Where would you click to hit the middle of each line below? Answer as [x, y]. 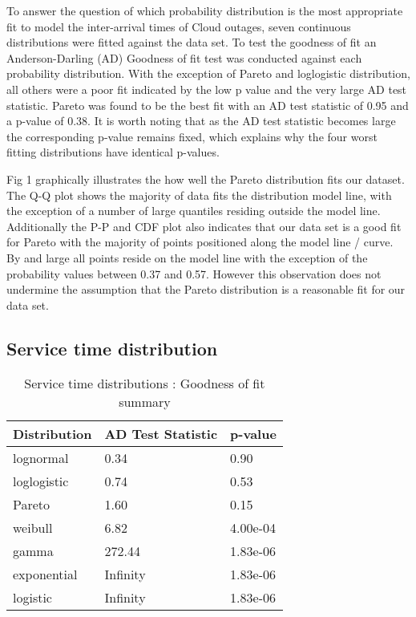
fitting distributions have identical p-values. [113, 152]
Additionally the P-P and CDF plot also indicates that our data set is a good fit [204, 226]
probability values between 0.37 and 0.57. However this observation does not [194, 273]
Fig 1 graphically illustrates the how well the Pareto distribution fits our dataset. [206, 179]
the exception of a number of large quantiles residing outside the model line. [194, 211]
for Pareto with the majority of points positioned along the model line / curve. [200, 242]
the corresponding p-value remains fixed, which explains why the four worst [192, 136]
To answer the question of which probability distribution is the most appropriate [205, 10]
